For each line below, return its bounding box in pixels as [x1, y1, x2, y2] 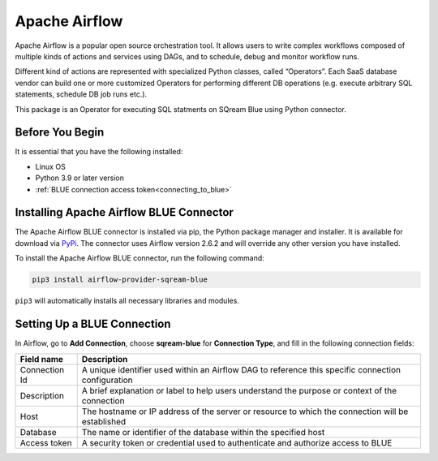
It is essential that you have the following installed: [15, 147, 183, 157]
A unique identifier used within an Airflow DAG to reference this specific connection [81, 364, 401, 375]
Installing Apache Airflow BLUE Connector [15, 205, 234, 219]
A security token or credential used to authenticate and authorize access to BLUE [81, 437, 393, 448]
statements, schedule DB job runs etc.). [15, 89, 148, 99]
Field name [19, 353, 64, 364]
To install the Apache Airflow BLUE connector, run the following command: [15, 253, 265, 263]
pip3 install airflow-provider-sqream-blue [32, 275, 208, 284]
